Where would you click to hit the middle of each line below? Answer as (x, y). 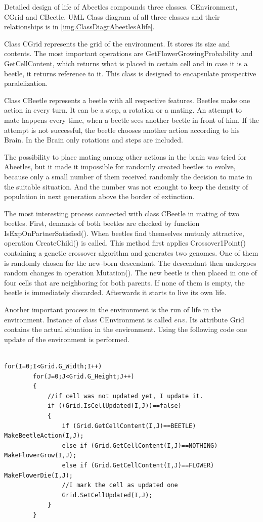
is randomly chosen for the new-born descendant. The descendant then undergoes (130, 263)
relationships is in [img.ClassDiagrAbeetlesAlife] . (79, 27)
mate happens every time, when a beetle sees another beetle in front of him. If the (131, 120)
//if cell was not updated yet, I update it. (125, 396)
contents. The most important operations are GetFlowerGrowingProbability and (128, 53)
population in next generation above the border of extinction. (99, 196)
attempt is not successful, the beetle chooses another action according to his (122, 130)
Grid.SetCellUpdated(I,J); (107, 495)
